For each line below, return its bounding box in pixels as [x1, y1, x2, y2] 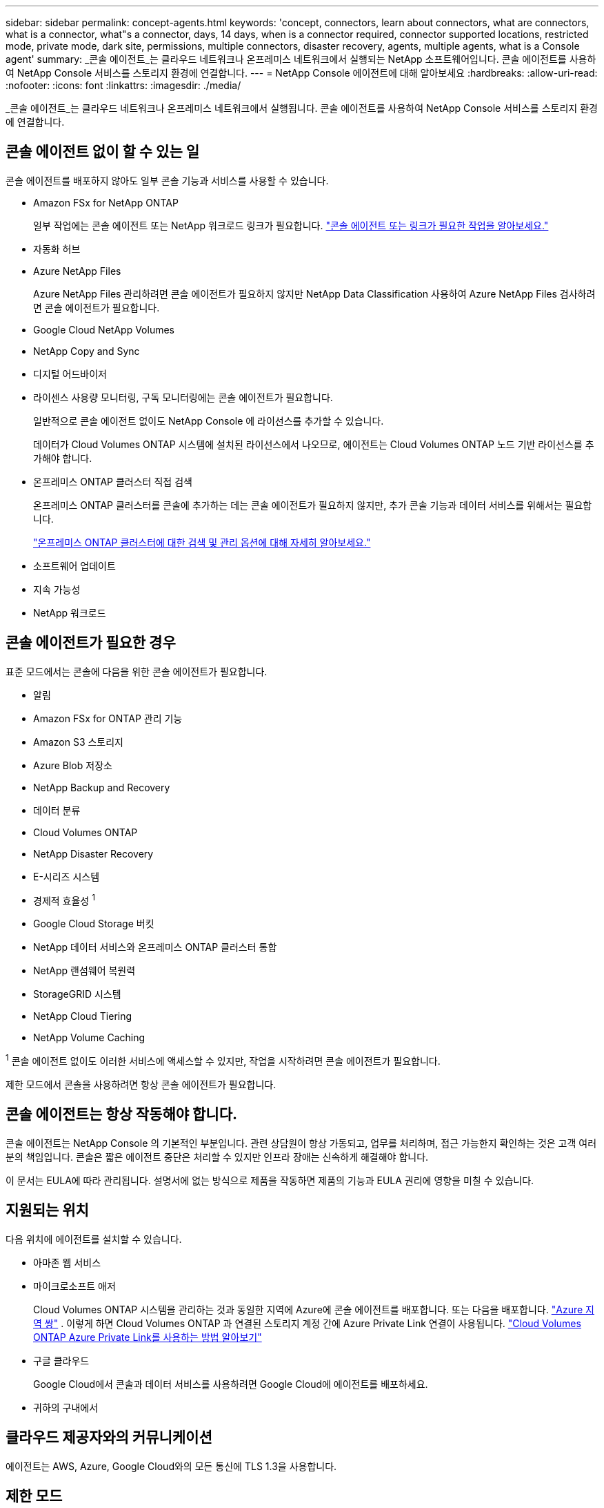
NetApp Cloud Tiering [33, 1010, 132, 1023]
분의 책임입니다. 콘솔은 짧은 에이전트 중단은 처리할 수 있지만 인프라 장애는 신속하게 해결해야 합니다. [6, 1150, 429, 1163]
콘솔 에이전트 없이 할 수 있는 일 [6, 143, 199, 161]
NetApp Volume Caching [33, 1032, 145, 1044]
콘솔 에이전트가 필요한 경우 [6, 634, 176, 652]
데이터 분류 [33, 804, 81, 816]
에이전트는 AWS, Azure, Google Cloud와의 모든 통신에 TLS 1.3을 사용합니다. [6, 1460, 337, 1472]
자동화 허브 [33, 242, 81, 255]
